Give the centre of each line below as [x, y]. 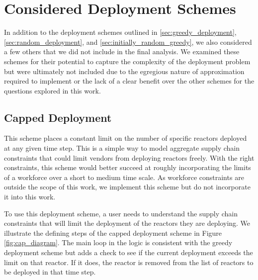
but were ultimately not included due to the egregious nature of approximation [124, 71]
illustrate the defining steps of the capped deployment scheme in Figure [113, 233]
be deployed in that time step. [50, 272]
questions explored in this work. [52, 90]
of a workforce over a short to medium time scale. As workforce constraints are [124, 177]
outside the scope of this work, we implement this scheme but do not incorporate [127, 187]
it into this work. [30, 197]
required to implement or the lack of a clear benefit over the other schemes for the [129, 81]
